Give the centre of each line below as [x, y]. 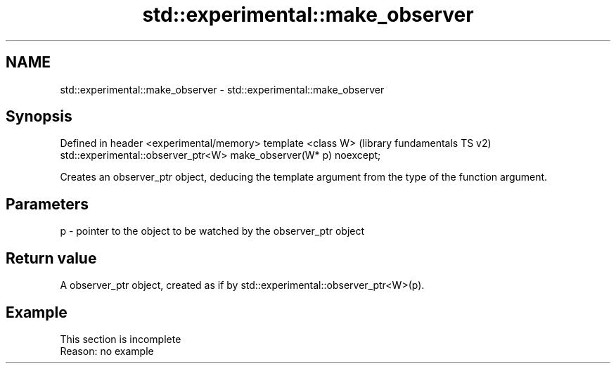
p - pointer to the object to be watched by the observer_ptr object [212, 231]
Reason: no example [107, 351]
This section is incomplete [121, 339]
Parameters [47, 204]
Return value [51, 258]
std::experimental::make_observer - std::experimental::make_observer [222, 89]
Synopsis [39, 117]
